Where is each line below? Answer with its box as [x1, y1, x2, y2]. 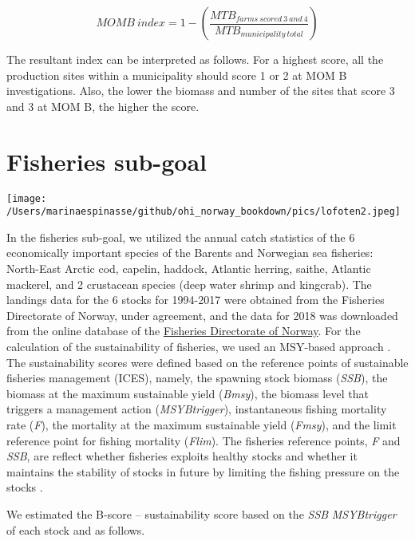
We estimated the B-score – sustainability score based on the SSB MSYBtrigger [6, 505, 397, 522]
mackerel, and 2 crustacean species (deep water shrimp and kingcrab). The [6, 275, 372, 292]
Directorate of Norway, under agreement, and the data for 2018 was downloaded [6, 306, 398, 323]
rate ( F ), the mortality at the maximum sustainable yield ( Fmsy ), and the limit [6, 416, 397, 432]
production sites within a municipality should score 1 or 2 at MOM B [6, 66, 347, 83]
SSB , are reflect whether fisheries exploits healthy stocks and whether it [6, 448, 358, 464]
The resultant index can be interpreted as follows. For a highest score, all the [6, 51, 384, 67]
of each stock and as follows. [6, 521, 145, 538]
